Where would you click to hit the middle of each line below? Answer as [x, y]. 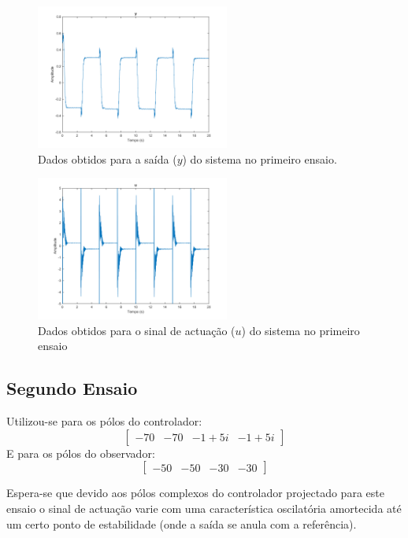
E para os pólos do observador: [81, 453]
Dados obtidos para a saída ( [108, 158]
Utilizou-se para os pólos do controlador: [104, 421]
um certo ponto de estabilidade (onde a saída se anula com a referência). [182, 523]
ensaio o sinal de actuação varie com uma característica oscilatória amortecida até [204, 508]
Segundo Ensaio [72, 388]
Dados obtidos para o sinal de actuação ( [137, 330]
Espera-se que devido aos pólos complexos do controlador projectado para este [195, 493]
